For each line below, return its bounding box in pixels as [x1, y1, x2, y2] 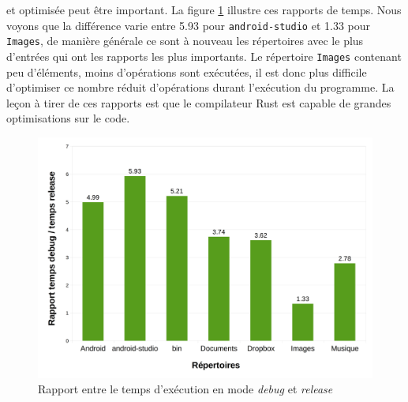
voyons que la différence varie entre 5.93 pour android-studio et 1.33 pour [6, 17, 370, 33]
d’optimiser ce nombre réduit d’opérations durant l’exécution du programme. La [6, 79, 395, 96]
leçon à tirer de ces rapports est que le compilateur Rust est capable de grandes [6, 94, 391, 111]
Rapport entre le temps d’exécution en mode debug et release [38, 381, 333, 397]
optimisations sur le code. [6, 110, 130, 126]
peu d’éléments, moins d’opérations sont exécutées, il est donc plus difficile [6, 63, 367, 80]
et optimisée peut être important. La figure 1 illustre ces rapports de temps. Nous [6, 2, 402, 17]
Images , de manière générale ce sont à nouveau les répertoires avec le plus [6, 32, 364, 49]
